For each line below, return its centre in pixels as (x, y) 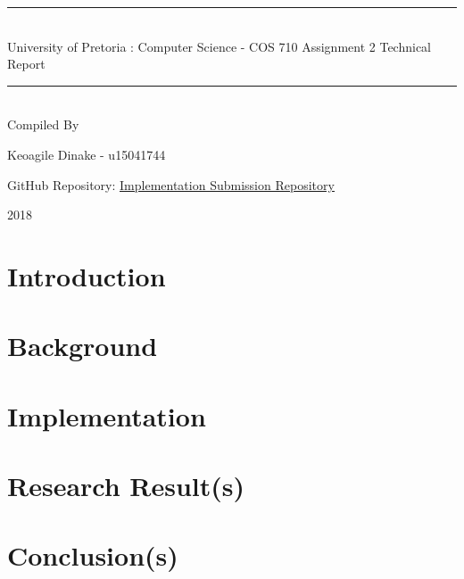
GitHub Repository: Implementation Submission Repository (171, 184)
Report (26, 64)
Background (83, 346)
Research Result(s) (126, 486)
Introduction (87, 275)
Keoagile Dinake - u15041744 (87, 154)
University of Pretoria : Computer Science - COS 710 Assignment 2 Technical (219, 46)
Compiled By (43, 124)
